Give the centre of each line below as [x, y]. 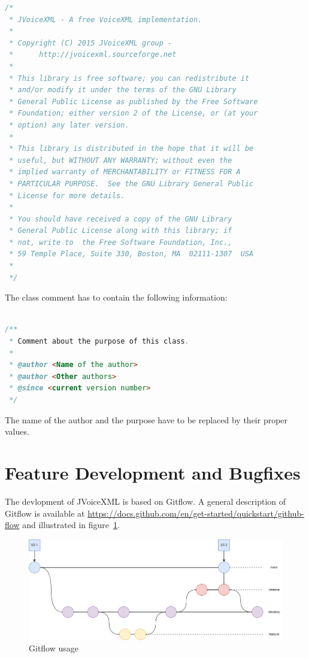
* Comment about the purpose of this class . [99, 342]
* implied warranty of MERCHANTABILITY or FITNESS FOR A [125, 172]
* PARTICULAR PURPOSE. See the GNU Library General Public [131, 184]
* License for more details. [67, 195]
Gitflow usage [54, 648]
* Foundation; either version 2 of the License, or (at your [134, 113]
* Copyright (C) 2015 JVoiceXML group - [91, 43]
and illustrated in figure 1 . [71, 525]
